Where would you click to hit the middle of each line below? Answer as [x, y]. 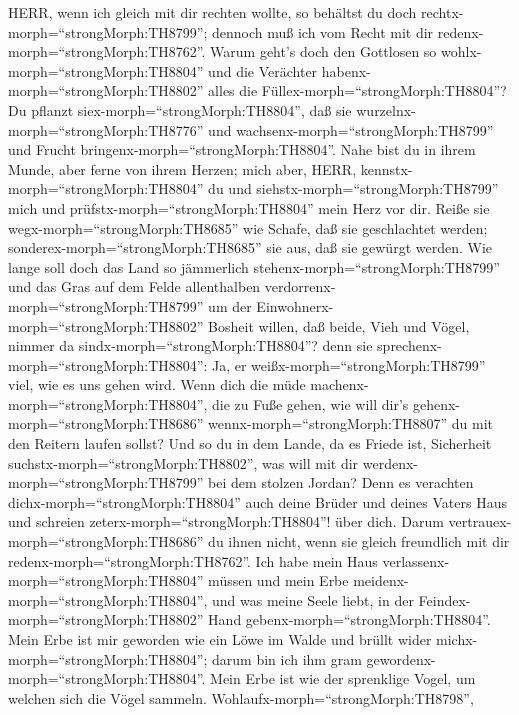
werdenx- [390, 462]
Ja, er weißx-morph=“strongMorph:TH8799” [349, 364]
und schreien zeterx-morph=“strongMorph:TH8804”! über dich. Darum [226, 521]
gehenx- [436, 403]
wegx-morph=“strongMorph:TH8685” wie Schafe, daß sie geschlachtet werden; [248, 227]
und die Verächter [263, 70]
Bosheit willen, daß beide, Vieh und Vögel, [339, 325]
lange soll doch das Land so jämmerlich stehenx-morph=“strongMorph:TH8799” [254, 266]
